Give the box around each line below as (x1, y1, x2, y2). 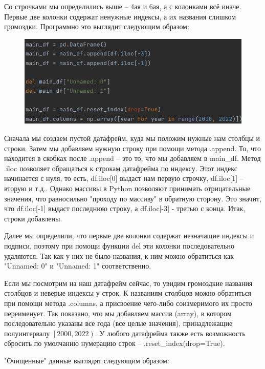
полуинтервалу (4, 327, 50, 338)
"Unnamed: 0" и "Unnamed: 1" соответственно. (4, 260, 151, 271)
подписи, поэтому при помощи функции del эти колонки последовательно (4, 240, 234, 251)
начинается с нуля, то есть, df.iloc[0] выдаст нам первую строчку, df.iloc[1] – (4, 173, 244, 183)
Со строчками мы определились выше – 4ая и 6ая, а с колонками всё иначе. (4, 1, 241, 11)
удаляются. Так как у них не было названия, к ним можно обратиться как (4, 250, 234, 261)
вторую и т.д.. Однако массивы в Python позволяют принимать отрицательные (4, 182, 251, 193)
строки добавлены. (4, 213, 62, 223)
